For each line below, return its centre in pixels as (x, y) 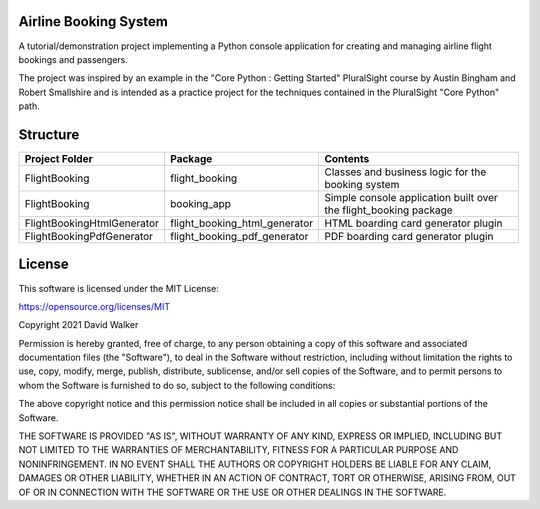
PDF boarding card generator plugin (409, 236)
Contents (347, 158)
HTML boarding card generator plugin (413, 223)
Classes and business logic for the (405, 172)
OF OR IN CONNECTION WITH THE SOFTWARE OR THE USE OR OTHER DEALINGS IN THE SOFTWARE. (232, 492)
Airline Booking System (93, 21)
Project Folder (59, 158)
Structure (49, 134)
